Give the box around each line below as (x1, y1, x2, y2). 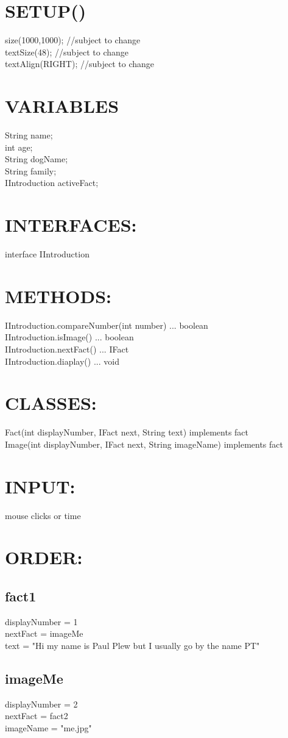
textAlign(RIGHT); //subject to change (5, 57, 154, 70)
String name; (5, 129, 53, 142)
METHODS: (5, 283, 112, 308)
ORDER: (5, 545, 83, 570)
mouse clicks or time (5, 509, 81, 521)
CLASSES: (5, 390, 97, 415)
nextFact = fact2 (5, 709, 68, 722)
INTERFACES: (5, 212, 137, 237)
